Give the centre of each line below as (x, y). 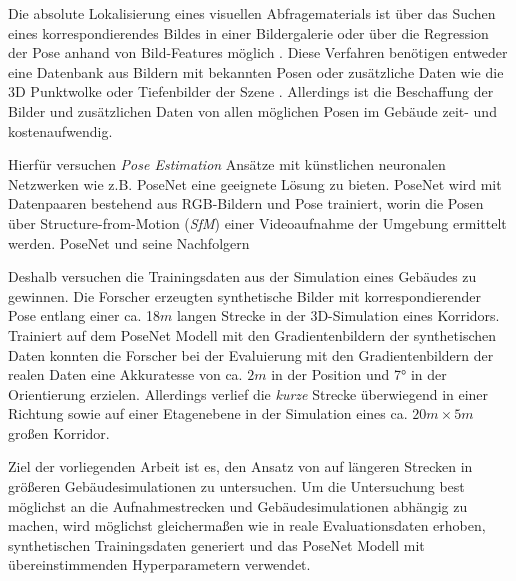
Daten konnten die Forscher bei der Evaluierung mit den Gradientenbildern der (251, 354)
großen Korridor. (59, 432)
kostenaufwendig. (60, 130)
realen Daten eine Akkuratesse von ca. (125, 374)
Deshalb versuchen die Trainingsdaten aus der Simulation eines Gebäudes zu (242, 276)
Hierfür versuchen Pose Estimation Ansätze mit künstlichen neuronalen (227, 164)
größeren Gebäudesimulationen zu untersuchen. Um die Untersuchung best (236, 486)
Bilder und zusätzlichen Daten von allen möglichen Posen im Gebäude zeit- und (252, 110)
